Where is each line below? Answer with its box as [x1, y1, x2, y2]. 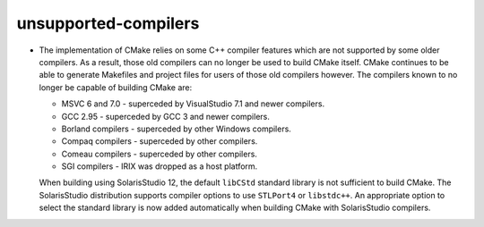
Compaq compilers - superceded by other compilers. [61, 136, 258, 147]
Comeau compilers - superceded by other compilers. [61, 148, 257, 159]
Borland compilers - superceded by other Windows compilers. [61, 123, 291, 134]
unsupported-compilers [16, 13, 200, 33]
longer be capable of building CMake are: [39, 81, 193, 93]
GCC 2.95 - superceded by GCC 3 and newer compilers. [61, 111, 271, 122]
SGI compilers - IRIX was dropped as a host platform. [61, 161, 258, 172]
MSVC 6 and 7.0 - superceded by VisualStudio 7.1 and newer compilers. [61, 98, 325, 109]
